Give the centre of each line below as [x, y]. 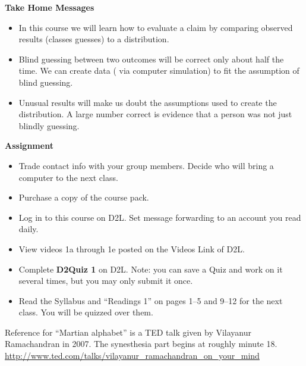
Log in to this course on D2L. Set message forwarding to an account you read [160, 217]
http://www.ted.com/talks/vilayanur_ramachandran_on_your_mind [132, 356]
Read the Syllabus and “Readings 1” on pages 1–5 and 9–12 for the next [151, 300]
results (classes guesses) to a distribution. [94, 39]
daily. [29, 229]
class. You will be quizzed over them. [86, 312]
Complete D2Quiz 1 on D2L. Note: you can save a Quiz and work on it [151, 269]
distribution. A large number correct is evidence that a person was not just [155, 114]
